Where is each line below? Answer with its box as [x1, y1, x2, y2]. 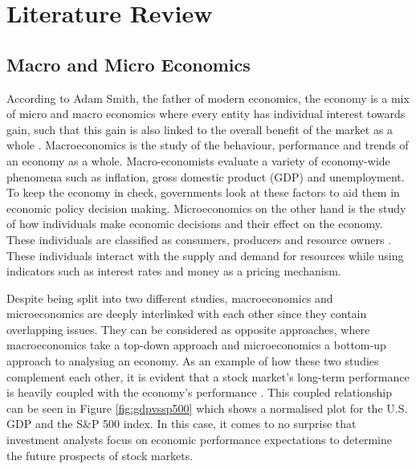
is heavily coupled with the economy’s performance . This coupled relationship [6, 384, 392, 401]
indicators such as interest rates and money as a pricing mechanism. [6, 263, 341, 279]
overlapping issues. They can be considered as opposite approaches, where [6, 320, 370, 337]
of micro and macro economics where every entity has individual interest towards [6, 105, 406, 122]
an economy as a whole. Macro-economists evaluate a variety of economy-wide [6, 152, 390, 169]
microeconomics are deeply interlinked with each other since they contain [6, 305, 367, 322]
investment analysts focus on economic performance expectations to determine [6, 431, 392, 448]
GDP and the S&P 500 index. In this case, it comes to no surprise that [6, 415, 357, 432]
